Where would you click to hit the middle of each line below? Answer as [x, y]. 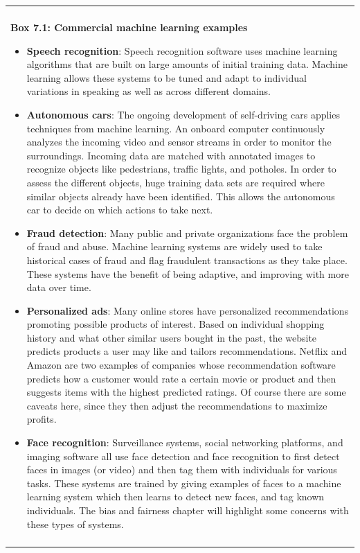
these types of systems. [75, 524]
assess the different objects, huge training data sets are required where [175, 182]
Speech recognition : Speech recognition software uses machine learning [182, 50]
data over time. [59, 287]
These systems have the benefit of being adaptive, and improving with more [188, 273]
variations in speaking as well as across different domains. [148, 91]
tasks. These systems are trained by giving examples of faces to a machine [184, 483]
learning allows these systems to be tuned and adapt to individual [166, 77]
